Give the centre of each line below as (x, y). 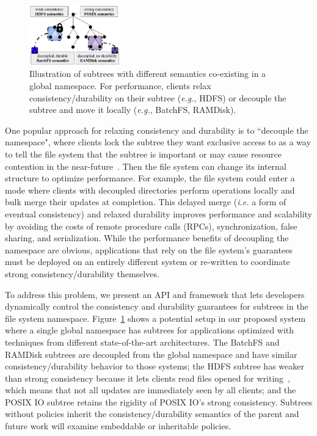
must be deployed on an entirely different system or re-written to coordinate (148, 262)
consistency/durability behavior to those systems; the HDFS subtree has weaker (155, 366)
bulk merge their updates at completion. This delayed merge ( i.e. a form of (146, 202)
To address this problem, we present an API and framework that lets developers (155, 294)
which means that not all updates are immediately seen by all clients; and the (151, 390)
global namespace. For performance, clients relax (120, 86)
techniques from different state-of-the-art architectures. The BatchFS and (142, 342)
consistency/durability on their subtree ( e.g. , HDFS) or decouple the (158, 97)
